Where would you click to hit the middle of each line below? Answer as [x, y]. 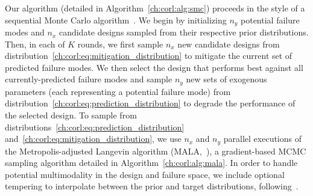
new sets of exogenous [226, 79]
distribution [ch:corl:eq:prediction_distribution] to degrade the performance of [150, 103]
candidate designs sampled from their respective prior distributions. [184, 32]
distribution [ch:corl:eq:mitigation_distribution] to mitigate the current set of [149, 56]
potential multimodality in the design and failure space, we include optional [145, 174]
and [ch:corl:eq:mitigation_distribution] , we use [93, 139]
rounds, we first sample [120, 44]
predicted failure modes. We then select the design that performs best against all [154, 67]
